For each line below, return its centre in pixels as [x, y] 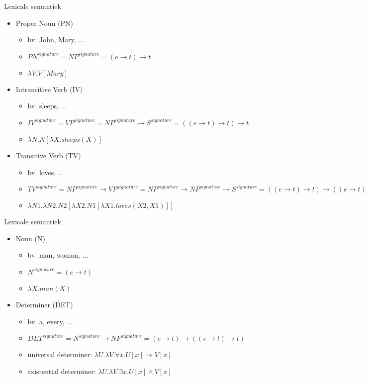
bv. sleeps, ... [47, 106]
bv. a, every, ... [50, 321]
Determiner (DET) [44, 304]
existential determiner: [62, 371]
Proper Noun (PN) [45, 23]
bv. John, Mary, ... [56, 40]
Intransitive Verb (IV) [49, 89]
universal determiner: [60, 354]
